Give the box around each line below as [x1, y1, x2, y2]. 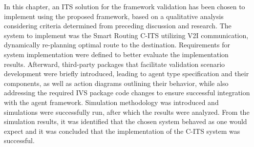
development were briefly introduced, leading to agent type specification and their [4, 68, 249, 79]
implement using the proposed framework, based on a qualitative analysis [4, 11, 224, 21]
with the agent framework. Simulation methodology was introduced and [4, 97, 219, 107]
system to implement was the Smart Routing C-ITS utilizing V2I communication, [4, 30, 249, 40]
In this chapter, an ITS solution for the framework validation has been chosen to [4, 1, 245, 11]
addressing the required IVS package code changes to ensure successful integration [4, 87, 250, 98]
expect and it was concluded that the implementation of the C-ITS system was [4, 126, 240, 136]
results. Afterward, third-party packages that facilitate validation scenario [4, 59, 225, 69]
